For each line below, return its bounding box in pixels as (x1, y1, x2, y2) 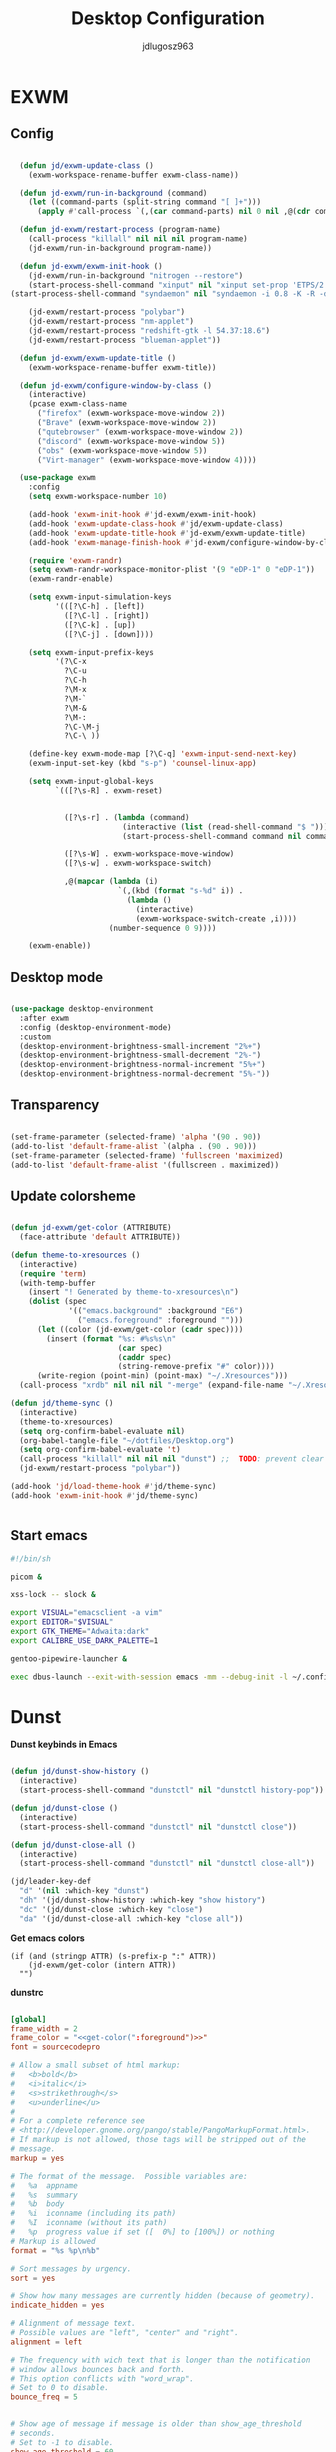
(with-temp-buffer (19, 1278, 97, 1288)
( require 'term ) (19, 1268, 87, 1279)
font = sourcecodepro (10, 2042, 101, 2052)
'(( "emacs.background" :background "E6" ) (68, 1306, 244, 1316)
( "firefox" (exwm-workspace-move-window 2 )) (36, 408, 226, 419)
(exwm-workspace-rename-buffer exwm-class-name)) (28, 170, 240, 180)
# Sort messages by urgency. (10, 2263, 132, 2274)
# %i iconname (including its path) (10, 2208, 177, 2219)
